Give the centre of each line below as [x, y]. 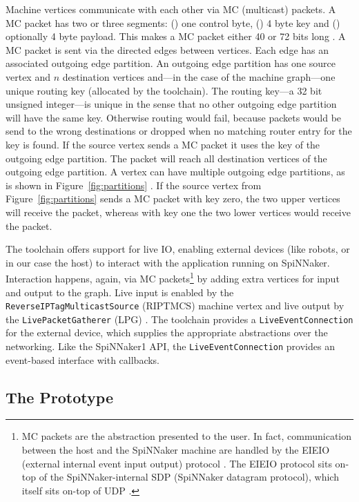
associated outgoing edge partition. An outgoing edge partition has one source [171, 63]
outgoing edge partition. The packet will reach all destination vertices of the [166, 158]
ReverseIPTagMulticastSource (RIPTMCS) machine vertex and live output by [175, 306]
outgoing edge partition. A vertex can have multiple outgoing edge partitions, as [175, 172]
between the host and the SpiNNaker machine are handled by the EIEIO [176, 450]
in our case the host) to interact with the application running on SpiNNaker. [168, 262]
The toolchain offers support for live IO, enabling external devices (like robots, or [178, 249]
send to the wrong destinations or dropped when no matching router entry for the [179, 131]
